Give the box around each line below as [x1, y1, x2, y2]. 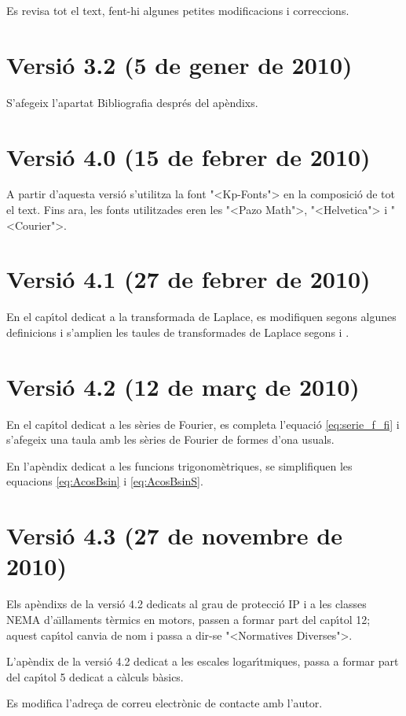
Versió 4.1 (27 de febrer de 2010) [6, 263, 371, 295]
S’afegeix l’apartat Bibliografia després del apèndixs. [6, 94, 258, 110]
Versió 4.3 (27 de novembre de [6, 519, 342, 552]
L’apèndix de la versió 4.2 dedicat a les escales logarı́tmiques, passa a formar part [6, 653, 399, 670]
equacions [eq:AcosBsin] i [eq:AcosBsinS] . [6, 473, 203, 489]
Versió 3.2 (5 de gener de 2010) [6, 48, 353, 80]
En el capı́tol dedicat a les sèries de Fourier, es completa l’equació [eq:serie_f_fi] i [6, 415, 400, 432]
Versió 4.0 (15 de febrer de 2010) [6, 140, 371, 172]
